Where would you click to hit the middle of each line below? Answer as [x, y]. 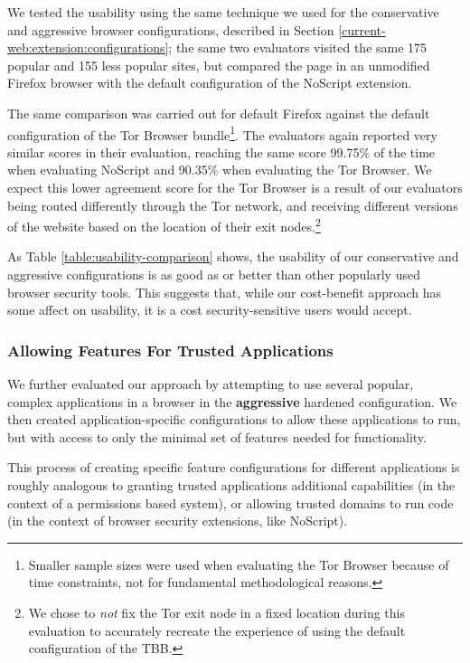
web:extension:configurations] [88, 47]
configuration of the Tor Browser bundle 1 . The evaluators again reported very [222, 133]
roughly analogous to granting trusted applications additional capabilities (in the [231, 485]
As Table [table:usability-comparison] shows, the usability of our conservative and [233, 256]
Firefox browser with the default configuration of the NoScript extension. [210, 83]
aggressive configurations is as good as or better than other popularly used [214, 275]
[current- [362, 29]
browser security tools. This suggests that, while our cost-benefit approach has [224, 292]
